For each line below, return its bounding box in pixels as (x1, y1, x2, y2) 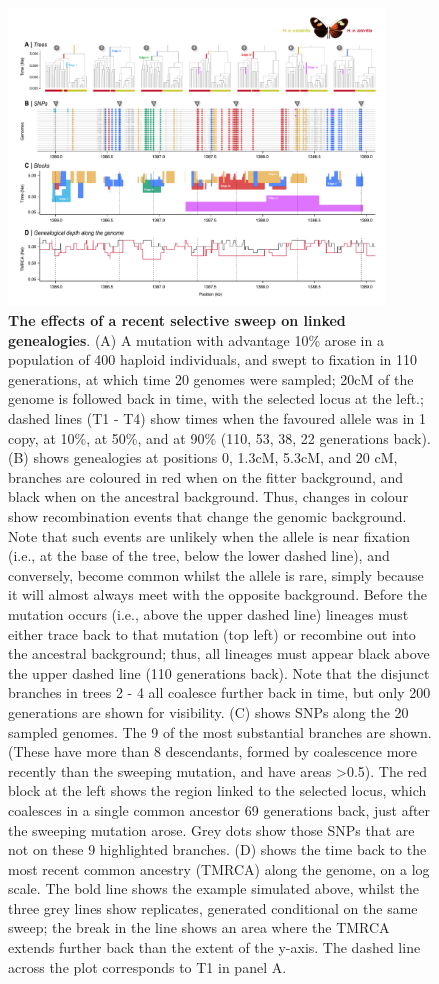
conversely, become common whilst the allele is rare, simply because (8, 564, 424, 585)
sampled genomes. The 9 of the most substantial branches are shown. (8, 721, 432, 742)
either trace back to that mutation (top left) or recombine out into (8, 623, 416, 644)
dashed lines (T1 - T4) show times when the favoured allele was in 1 (8, 408, 427, 429)
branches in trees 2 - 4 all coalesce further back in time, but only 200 (8, 682, 431, 703)
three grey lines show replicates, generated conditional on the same (8, 897, 418, 918)
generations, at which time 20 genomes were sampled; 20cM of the (8, 368, 414, 389)
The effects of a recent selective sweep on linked (8, 310, 346, 331)
